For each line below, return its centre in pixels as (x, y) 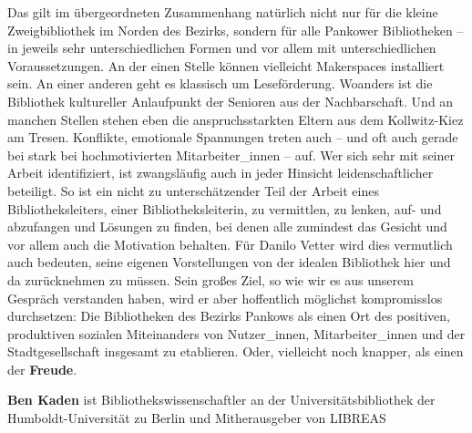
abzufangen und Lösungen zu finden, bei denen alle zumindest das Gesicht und (227, 227)
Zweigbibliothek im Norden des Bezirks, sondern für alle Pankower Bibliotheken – (236, 30)
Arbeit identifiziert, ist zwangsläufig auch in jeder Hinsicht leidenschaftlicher (221, 173)
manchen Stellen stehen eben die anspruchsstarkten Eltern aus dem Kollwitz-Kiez (236, 119)
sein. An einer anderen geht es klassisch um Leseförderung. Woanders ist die (220, 83)
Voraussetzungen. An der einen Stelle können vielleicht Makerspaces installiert (226, 65)
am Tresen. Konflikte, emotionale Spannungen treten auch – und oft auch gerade (233, 137)
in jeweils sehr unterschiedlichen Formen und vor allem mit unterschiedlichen (222, 48)
